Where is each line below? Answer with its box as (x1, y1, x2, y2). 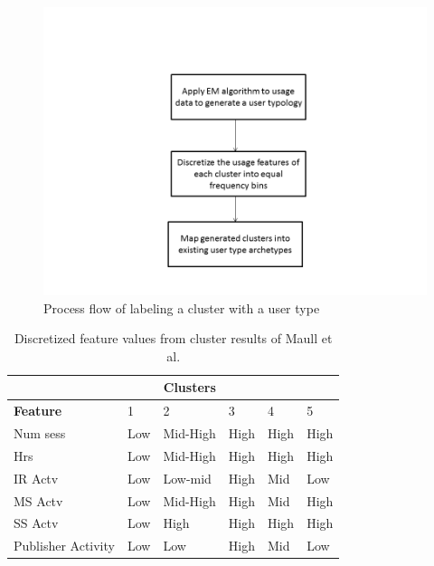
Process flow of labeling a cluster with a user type (43, 298, 320, 317)
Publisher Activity (14, 536, 115, 555)
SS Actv (14, 513, 59, 532)
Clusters (163, 378, 216, 397)
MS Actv (14, 491, 63, 510)
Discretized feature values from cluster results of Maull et (14, 329, 333, 348)
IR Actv (14, 468, 59, 487)
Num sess (14, 424, 66, 443)
